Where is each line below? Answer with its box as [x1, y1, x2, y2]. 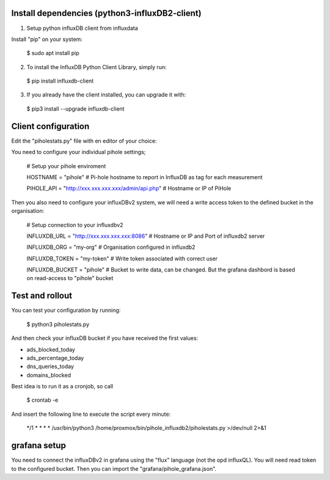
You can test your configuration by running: [11, 306, 121, 314]
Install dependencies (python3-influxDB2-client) [11, 8, 202, 18]
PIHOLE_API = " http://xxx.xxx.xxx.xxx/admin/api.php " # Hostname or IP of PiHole [26, 185, 232, 192]
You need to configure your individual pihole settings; [11, 149, 146, 156]
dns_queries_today [26, 363, 75, 370]
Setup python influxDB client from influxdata [26, 24, 139, 32]
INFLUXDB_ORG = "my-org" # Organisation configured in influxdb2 [26, 243, 196, 251]
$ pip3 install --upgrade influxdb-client [26, 105, 125, 113]
